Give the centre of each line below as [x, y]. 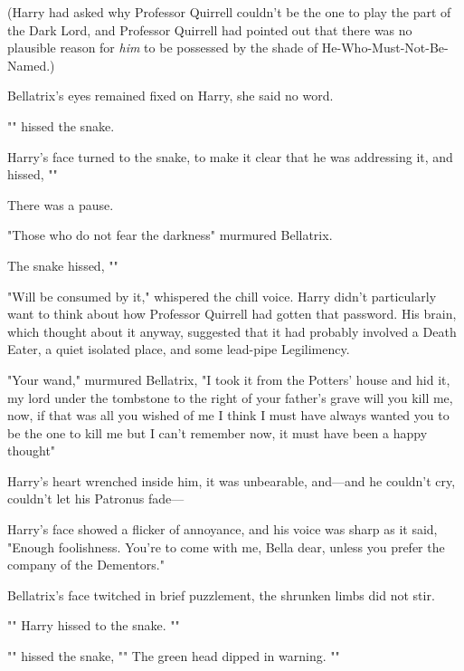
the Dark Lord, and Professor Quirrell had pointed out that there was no [210, 29]
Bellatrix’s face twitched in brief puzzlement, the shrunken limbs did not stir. [221, 594]
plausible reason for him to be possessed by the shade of [163, 48]
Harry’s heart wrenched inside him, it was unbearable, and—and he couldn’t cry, [232, 480]
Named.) [31, 65]
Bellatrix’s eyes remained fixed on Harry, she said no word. [170, 96]
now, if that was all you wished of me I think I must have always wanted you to [228, 415]
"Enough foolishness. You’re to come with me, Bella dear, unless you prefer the [226, 546]
